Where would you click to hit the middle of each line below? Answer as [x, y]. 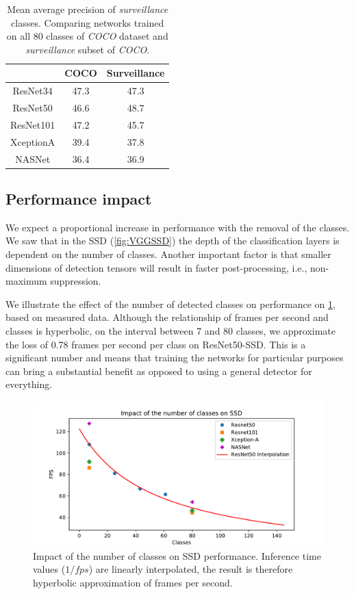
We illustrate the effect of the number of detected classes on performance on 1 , [170, 304]
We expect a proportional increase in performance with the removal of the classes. [178, 227]
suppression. [76, 281]
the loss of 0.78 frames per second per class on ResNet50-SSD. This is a [156, 344]
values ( [49, 569]
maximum [26, 281]
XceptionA [33, 141]
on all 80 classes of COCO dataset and [87, 36]
